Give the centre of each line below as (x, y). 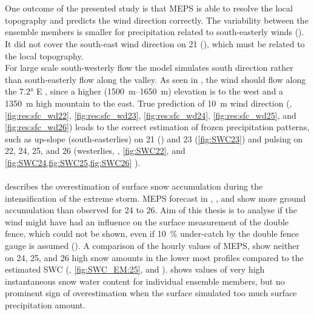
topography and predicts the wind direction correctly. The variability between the (157, 20)
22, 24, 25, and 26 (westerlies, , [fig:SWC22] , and (95, 151)
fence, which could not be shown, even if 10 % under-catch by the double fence (152, 234)
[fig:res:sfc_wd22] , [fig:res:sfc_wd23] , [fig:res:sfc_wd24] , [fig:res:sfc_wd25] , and (151, 115)
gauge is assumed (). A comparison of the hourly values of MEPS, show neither (152, 246)
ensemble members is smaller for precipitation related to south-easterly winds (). (155, 32)
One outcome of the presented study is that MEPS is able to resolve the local (149, 8)
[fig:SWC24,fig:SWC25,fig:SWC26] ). (73, 162)
